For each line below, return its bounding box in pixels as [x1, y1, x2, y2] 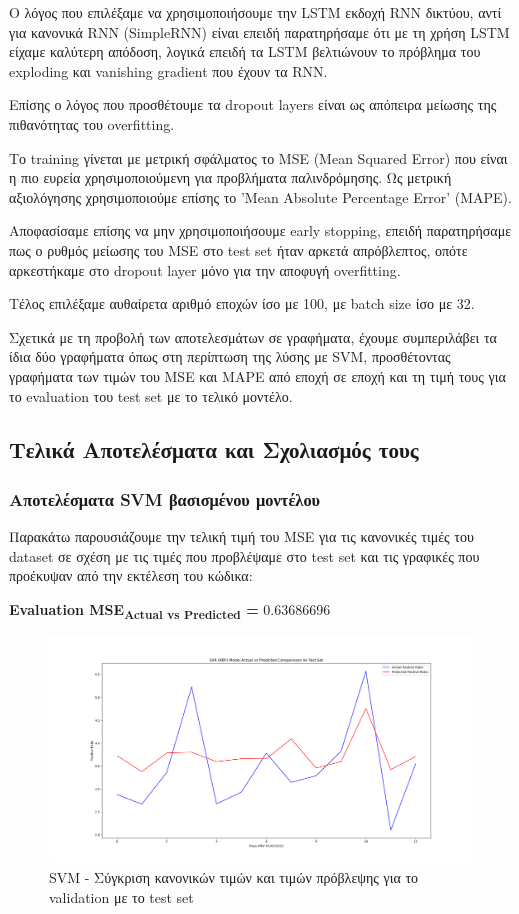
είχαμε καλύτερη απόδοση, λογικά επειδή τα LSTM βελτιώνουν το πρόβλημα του [9, 41, 481, 62]
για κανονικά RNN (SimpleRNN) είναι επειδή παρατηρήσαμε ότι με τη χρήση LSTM [9, 21, 510, 42]
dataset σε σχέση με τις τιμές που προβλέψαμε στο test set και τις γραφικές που [9, 545, 480, 566]
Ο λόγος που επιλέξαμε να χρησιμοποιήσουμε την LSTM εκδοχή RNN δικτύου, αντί [9, 2, 502, 22]
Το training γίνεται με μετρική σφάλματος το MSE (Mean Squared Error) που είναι [9, 147, 508, 168]
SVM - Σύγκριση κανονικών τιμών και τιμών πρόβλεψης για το [49, 866, 419, 887]
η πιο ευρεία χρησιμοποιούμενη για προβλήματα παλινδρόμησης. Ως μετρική [9, 167, 452, 188]
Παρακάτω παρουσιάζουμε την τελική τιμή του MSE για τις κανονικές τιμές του [9, 526, 474, 547]
